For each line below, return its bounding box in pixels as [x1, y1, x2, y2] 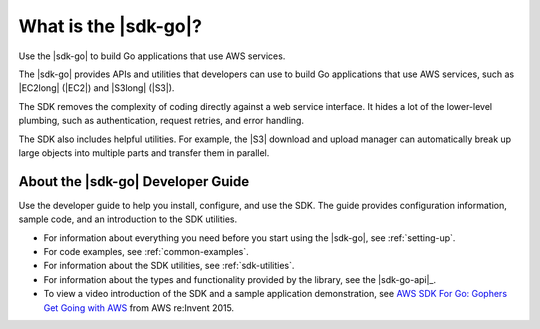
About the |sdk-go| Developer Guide [18, 173, 250, 190]
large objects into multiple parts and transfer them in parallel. [18, 146, 270, 159]
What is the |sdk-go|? [18, 15, 202, 37]
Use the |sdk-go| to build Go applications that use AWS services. [18, 50, 286, 62]
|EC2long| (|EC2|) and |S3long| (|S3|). [18, 82, 175, 94]
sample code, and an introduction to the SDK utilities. [18, 213, 238, 225]
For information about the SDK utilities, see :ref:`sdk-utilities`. [43, 260, 295, 272]
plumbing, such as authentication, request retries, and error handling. [18, 115, 305, 127]
